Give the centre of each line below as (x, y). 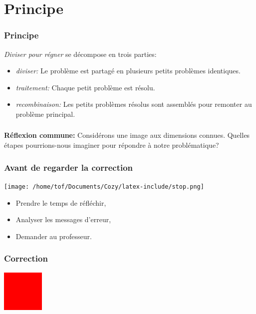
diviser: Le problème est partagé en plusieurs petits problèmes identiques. (128, 71)
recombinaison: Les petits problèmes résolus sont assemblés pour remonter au (134, 104)
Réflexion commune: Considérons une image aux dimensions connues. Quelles (127, 135)
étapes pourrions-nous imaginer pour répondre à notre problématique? (112, 145)
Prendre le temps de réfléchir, (61, 202)
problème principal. (45, 114)
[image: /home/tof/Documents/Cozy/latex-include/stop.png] (104, 186)
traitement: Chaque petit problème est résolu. (85, 87)
